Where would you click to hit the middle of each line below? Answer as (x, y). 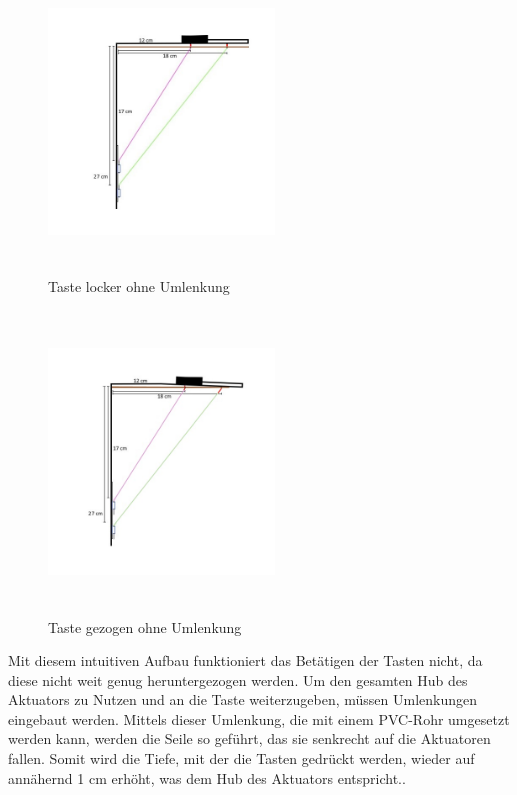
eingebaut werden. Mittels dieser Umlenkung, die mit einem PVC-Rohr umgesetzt (259, 718)
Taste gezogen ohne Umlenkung (145, 626)
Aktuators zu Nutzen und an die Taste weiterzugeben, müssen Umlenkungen (242, 699)
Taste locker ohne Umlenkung (139, 285)
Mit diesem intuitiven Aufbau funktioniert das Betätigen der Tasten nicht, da (245, 660)
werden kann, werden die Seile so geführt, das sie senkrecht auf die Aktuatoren (249, 738)
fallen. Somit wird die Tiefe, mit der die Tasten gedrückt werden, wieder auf (241, 758)
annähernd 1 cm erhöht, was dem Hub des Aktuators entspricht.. (207, 777)
